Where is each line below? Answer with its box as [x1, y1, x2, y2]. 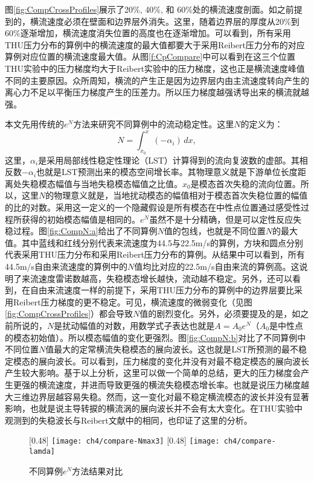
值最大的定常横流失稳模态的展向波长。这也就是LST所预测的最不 [45, 343, 298, 355]
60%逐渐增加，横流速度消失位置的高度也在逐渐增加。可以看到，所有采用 [5, 27, 291, 39]
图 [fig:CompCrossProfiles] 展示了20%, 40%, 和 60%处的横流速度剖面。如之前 [5, 3, 294, 15]
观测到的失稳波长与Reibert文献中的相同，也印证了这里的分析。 [5, 413, 252, 426]
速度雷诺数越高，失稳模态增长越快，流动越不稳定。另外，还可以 [38, 272, 292, 284]
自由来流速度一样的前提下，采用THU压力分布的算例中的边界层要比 [30, 284, 295, 296]
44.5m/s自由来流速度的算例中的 [5, 260, 128, 272]
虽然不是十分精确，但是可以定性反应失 [149, 212, 302, 225]
